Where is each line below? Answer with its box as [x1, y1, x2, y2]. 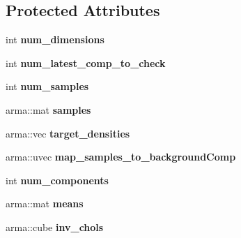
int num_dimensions [6, 32, 104, 47]
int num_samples [6, 79, 89, 94]
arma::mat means [6, 196, 84, 211]
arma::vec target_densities [6, 126, 130, 140]
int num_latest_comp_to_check [6, 55, 166, 70]
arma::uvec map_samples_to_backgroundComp [6, 149, 236, 164]
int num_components [6, 172, 109, 187]
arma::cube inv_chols [6, 219, 104, 234]
